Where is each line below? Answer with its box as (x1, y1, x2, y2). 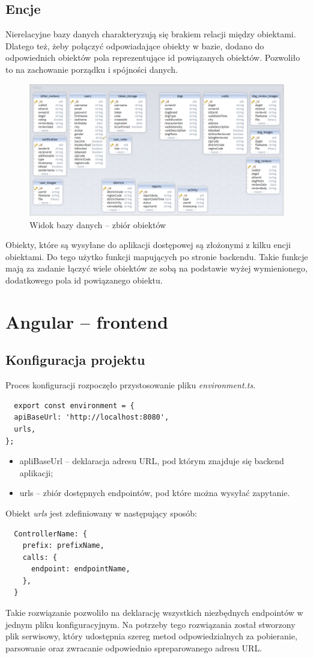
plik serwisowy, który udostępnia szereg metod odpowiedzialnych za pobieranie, (5, 630, 297, 642)
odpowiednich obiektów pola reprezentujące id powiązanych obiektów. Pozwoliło (5, 51, 300, 64)
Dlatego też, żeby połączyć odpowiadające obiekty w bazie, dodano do (5, 39, 264, 52)
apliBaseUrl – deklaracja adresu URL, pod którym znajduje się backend (19, 455, 284, 467)
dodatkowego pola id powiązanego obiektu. (5, 274, 163, 286)
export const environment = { (14, 401, 135, 410)
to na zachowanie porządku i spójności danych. (5, 63, 178, 75)
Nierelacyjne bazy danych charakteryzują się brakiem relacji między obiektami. (5, 28, 296, 40)
